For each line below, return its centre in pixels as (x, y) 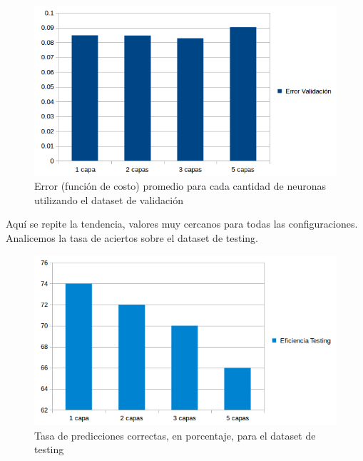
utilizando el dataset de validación (109, 199)
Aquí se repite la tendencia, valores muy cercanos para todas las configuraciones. (182, 224)
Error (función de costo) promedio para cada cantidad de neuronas (180, 186)
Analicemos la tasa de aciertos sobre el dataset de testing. (132, 238)
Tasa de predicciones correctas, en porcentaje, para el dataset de (175, 435)
